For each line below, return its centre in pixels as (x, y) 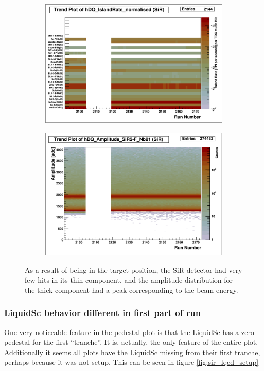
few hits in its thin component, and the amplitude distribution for (129, 280)
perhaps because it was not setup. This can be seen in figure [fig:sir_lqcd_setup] (131, 362)
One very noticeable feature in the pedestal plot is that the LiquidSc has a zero (129, 332)
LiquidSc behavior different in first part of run (103, 313)
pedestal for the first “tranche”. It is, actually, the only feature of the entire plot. (131, 342)
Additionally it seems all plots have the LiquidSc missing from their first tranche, (132, 352)
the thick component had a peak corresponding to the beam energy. (131, 290)
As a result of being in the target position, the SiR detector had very (134, 270)
